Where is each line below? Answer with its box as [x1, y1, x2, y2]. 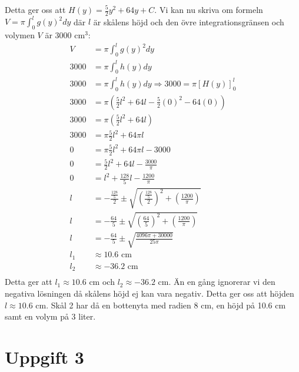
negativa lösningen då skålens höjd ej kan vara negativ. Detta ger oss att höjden [5, 287, 294, 300]
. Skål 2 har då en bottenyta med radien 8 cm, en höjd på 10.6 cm [46, 298, 286, 311]
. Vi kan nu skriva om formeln [154, 4, 263, 15]
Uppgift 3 [5, 345, 84, 369]
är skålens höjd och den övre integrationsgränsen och [93, 15, 284, 28]
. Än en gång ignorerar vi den [168, 275, 275, 288]
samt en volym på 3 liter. [5, 310, 96, 323]
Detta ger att [5, 275, 52, 288]
